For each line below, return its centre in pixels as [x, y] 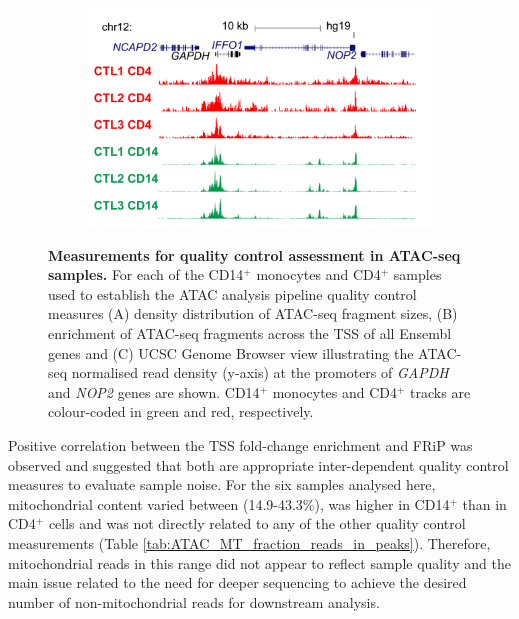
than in [484, 503]
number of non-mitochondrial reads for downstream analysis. [194, 601]
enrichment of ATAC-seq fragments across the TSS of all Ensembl [250, 333]
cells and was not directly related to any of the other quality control [257, 523]
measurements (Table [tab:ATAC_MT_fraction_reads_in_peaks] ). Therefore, [249, 542]
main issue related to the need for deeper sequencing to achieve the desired [237, 582]
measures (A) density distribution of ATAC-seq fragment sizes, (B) [253, 313]
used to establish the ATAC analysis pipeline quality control [232, 293]
